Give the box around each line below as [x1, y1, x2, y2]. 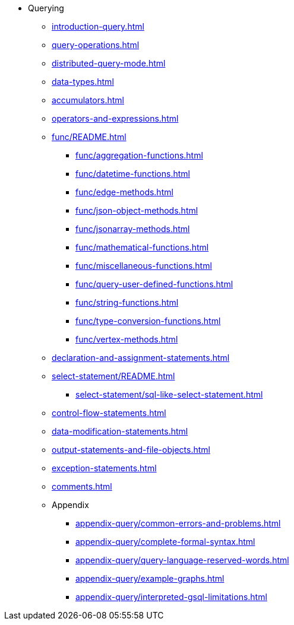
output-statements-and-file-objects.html [52, 445, 210, 455]
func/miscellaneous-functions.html [75, 261, 212, 271]
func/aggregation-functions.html [75, 150, 203, 160]
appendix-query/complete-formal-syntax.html [75, 537, 255, 547]
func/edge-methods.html [75, 187, 173, 197]
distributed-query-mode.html [52, 58, 166, 68]
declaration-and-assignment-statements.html [52, 353, 230, 363]
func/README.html [52, 132, 127, 142]
